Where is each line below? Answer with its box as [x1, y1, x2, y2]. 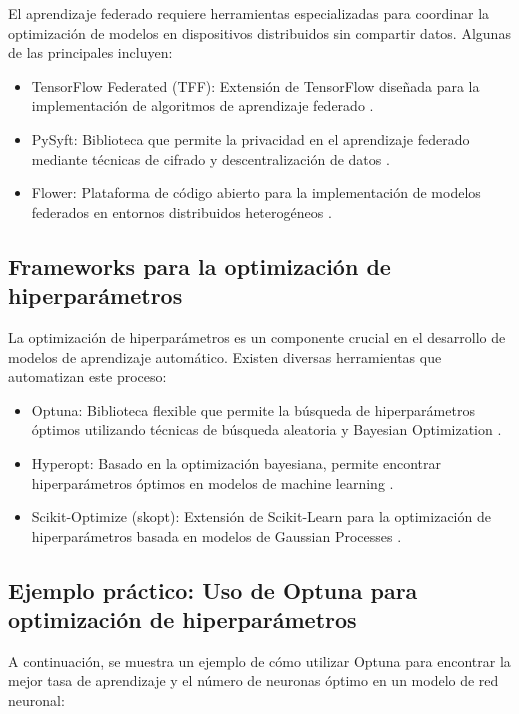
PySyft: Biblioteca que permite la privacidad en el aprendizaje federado [31, 128, 470, 149]
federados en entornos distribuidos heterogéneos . [31, 201, 332, 222]
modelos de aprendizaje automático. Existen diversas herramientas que [8, 346, 442, 367]
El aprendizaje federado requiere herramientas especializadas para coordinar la [8, 3, 490, 23]
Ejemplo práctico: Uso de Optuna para [8, 574, 418, 605]
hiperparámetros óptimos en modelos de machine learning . [31, 472, 394, 493]
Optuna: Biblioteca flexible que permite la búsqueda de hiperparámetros [31, 399, 475, 420]
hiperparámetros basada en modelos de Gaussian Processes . [31, 525, 402, 546]
